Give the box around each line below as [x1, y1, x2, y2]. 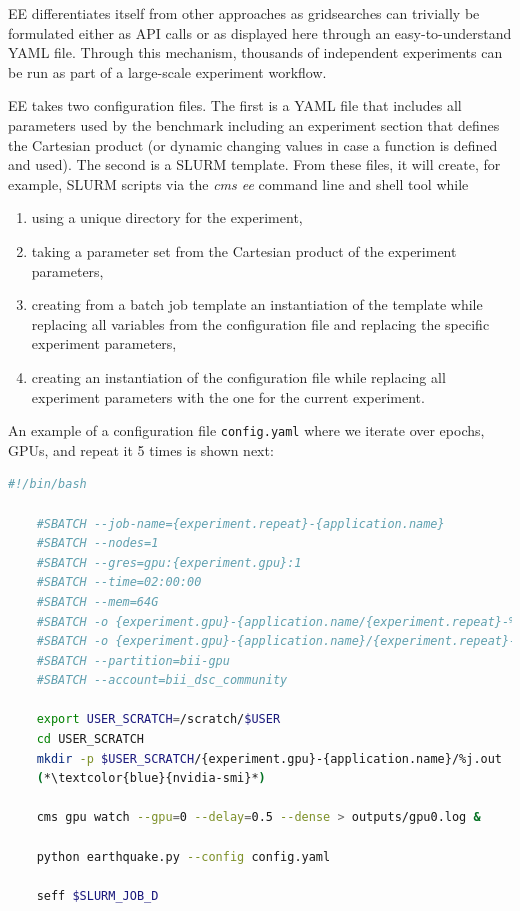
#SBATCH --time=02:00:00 [36, 575, 202, 590]
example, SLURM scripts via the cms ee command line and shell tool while [8, 173, 469, 194]
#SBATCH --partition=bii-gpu [36, 653, 230, 668]
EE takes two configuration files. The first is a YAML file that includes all [8, 95, 462, 116]
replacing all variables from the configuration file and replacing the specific [31, 313, 490, 334]
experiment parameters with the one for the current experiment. [31, 386, 425, 407]
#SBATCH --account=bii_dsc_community [36, 673, 288, 688]
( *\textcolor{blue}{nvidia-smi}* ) [36, 771, 266, 786]
